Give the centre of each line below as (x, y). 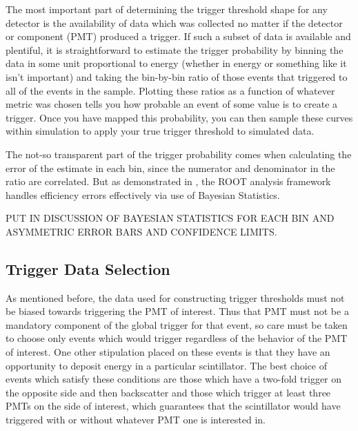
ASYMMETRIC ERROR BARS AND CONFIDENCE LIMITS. (141, 231)
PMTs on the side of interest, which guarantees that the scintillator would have (173, 406)
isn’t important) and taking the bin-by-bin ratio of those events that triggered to (177, 76)
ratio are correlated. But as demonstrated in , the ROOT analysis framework (168, 181)
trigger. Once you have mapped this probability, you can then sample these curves (179, 117)
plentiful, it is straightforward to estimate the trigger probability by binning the (175, 49)
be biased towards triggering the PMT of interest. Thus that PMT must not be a (177, 311)
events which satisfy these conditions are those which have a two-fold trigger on (174, 379)
